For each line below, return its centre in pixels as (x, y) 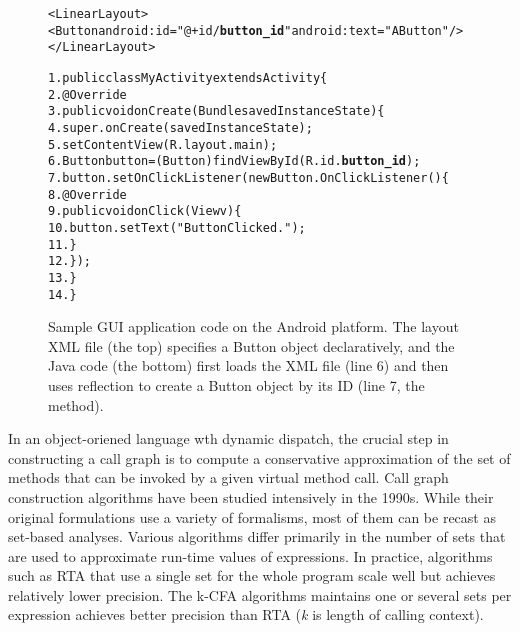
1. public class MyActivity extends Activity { (188, 77)
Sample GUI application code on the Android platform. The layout (253, 326)
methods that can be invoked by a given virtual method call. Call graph (228, 477)
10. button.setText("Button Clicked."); (177, 227)
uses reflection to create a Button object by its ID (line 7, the (236, 384)
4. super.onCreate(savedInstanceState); (180, 127)
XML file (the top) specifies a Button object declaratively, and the (251, 345)
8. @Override (87, 194)
